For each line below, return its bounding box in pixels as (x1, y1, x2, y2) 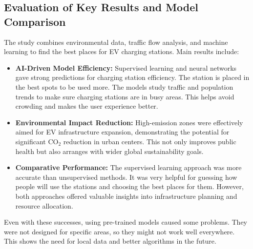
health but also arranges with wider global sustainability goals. (15, 146, 204, 156)
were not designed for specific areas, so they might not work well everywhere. (4, 226, 235, 236)
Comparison (4, 14, 66, 29)
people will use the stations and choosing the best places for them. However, (15, 181, 244, 192)
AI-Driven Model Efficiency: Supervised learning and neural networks (15, 62, 237, 73)
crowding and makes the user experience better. (15, 101, 158, 111)
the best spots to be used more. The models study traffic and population (15, 81, 233, 92)
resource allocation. (15, 200, 73, 211)
